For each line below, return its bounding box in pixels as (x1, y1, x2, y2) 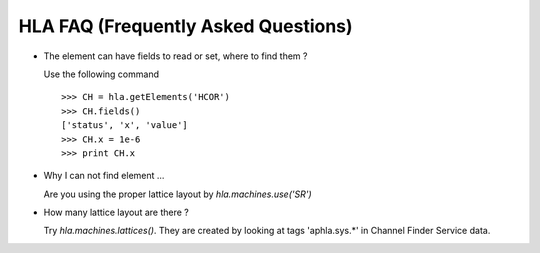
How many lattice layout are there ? (43, 206, 189, 219)
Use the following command (43, 68, 160, 80)
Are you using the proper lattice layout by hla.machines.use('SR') (43, 188, 312, 200)
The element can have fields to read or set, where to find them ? (43, 50, 308, 62)
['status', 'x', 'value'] (61, 120, 189, 131)
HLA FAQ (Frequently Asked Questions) (18, 15, 354, 37)
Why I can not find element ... (43, 170, 165, 182)
